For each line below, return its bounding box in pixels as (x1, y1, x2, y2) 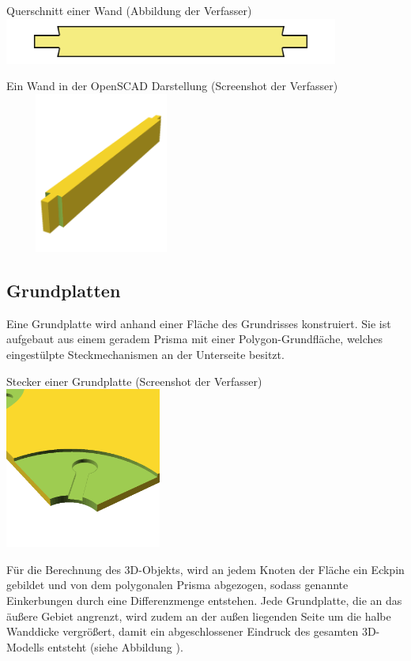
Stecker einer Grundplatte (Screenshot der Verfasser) (6, 372, 262, 389)
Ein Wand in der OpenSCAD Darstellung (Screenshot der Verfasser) (6, 77, 338, 94)
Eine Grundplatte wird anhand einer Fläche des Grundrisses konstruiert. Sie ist (6, 315, 391, 331)
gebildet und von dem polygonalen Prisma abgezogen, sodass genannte (6, 576, 349, 593)
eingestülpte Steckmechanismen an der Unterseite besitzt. (6, 346, 285, 362)
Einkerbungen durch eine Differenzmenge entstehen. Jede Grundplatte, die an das (6, 591, 402, 608)
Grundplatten (6, 278, 121, 302)
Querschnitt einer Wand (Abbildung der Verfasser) (6, 2, 252, 18)
